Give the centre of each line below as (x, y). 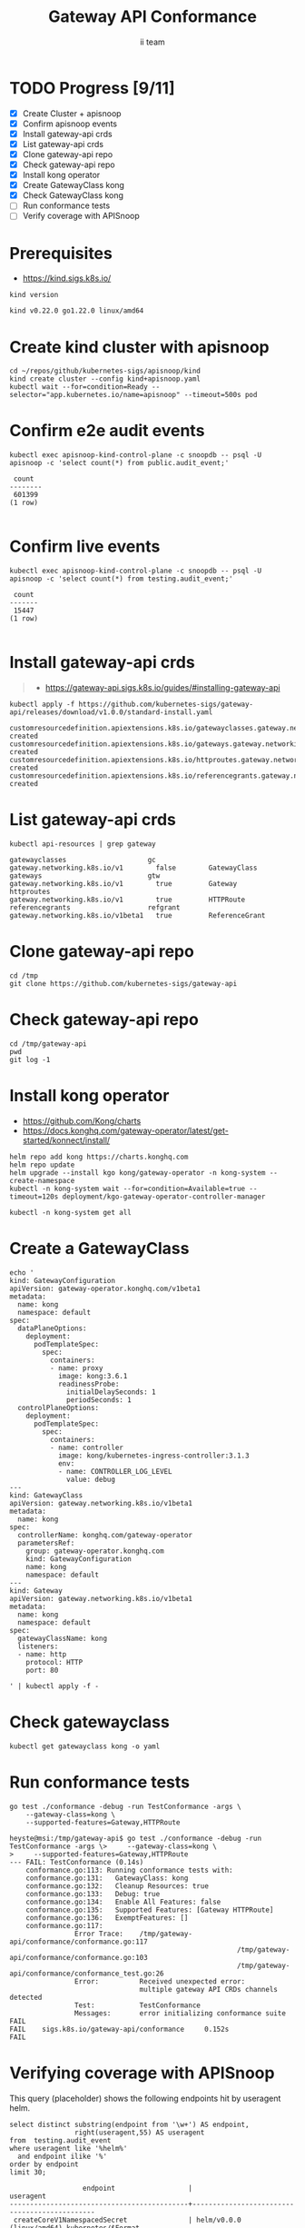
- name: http (42, 1654)
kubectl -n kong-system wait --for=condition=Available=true (128, 1189)
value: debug (91, 1479)
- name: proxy (76, 1368)
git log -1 (30, 1059)
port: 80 (42, 1670)
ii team (152, 42)
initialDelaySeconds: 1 (111, 1392)
